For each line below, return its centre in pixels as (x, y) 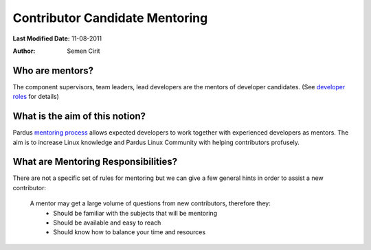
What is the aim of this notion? (79, 116)
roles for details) (36, 97)
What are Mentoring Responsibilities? (95, 162)
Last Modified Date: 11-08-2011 (57, 38)
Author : (24, 51)
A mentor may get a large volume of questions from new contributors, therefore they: (150, 203)
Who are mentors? (53, 70)
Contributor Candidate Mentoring (110, 18)
